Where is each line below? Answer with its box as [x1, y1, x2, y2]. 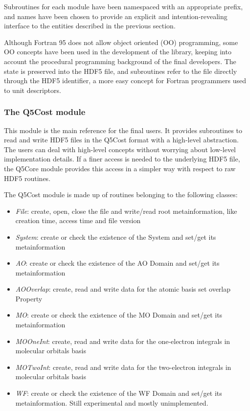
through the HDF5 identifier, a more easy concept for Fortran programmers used [4, 75, 247, 86]
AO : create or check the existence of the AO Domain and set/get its [15, 258, 220, 268]
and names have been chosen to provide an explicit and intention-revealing [4, 11, 227, 21]
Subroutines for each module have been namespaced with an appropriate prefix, [4, 1, 243, 11]
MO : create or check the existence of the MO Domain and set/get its [15, 310, 223, 320]
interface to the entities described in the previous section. [4, 21, 176, 31]
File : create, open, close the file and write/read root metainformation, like [15, 205, 237, 216]
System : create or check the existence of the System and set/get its [15, 231, 216, 242]
